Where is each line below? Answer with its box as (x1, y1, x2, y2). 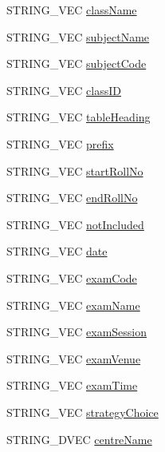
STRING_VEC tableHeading (6, 109, 151, 125)
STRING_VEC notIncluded (6, 216, 144, 232)
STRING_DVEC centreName (6, 430, 152, 447)
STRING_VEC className (6, 2, 137, 18)
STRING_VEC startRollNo (6, 162, 143, 179)
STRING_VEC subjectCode (6, 55, 147, 72)
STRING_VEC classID (6, 81, 121, 98)
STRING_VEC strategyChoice (6, 403, 159, 420)
